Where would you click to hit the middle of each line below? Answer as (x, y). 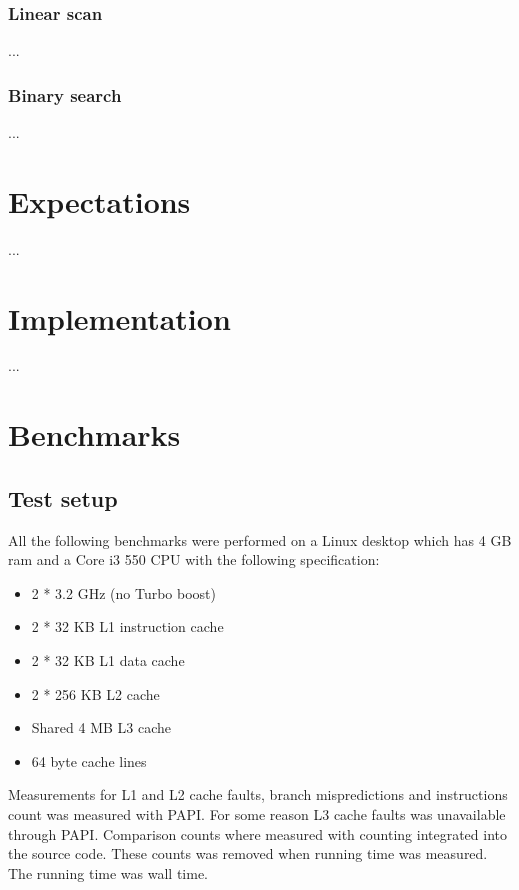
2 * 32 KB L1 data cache (108, 660)
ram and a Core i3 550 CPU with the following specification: (194, 559)
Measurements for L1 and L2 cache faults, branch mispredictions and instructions (258, 794)
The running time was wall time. (108, 872)
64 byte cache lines (89, 760)
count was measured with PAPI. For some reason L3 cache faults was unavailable (257, 813)
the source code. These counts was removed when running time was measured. (248, 853)
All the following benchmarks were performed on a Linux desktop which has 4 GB (260, 539)
